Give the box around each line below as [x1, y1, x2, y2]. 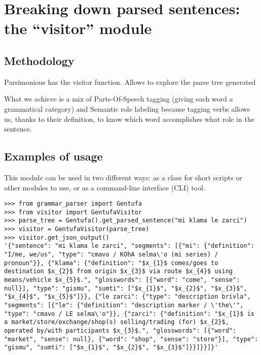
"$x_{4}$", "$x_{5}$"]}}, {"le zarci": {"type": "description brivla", [4, 293, 251, 301]
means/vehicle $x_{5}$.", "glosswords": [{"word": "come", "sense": [4, 276, 240, 284]
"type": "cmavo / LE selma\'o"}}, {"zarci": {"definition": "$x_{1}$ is [4, 310, 254, 317]
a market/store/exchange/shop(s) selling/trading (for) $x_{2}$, [4, 318, 229, 326]
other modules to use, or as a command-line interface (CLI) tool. [4, 182, 205, 192]
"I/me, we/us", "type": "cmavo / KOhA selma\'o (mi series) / [4, 251, 218, 259]
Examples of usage [4, 148, 103, 164]
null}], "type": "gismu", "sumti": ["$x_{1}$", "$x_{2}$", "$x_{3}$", [4, 284, 247, 292]
